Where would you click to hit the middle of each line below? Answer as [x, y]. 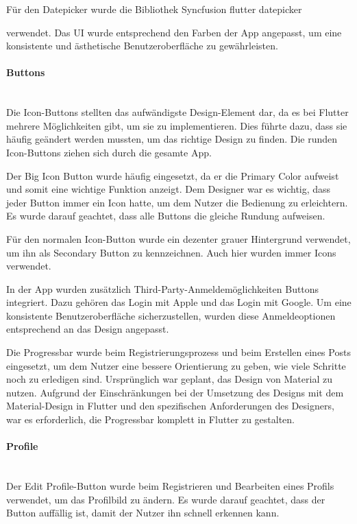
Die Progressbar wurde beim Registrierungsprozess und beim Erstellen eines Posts [178, 352]
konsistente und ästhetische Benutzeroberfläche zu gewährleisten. [142, 46]
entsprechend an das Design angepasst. [88, 329]
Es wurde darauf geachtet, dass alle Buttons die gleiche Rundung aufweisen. [166, 216]
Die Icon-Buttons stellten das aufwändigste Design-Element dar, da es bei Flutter [177, 112]
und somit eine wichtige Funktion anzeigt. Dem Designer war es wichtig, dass [169, 189]
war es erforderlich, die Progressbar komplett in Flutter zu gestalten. [151, 419]
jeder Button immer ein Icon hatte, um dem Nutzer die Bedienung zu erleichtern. [177, 202]
